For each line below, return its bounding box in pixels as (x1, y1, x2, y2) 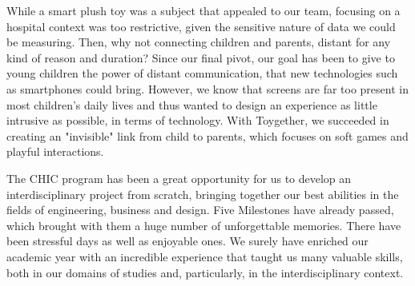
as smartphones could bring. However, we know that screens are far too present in (6, 80, 409, 97)
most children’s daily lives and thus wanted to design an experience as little (6, 96, 377, 113)
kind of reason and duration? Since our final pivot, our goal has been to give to (6, 49, 395, 66)
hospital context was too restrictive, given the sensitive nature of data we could (6, 18, 396, 34)
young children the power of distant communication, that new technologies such (6, 65, 398, 81)
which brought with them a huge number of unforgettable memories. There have (6, 216, 401, 233)
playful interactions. (6, 143, 104, 160)
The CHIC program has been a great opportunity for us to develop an (6, 169, 352, 186)
